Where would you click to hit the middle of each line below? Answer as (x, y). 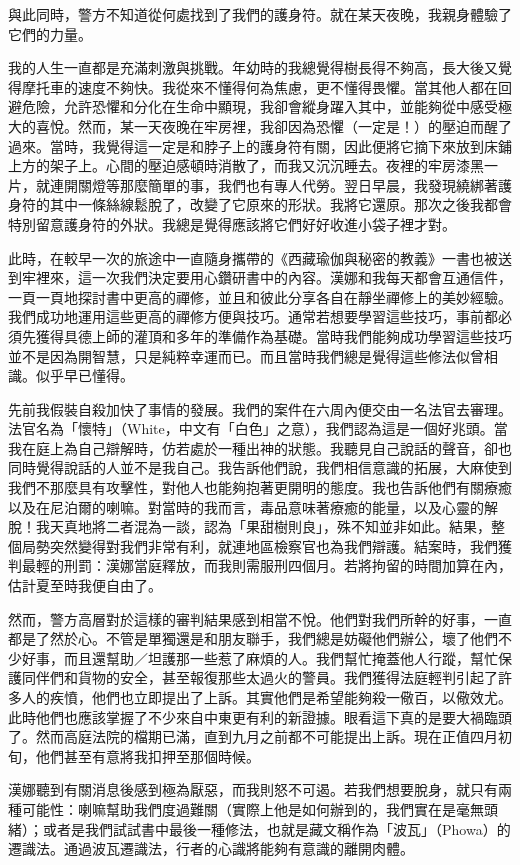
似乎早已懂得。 (84, 375)
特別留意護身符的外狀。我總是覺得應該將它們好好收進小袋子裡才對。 (232, 223)
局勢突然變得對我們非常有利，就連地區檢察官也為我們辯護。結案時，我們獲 (266, 545)
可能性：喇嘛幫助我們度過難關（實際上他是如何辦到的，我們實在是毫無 (252, 808)
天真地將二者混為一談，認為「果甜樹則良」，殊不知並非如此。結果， (270, 526)
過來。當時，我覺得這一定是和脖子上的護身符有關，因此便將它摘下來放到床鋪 (260, 145)
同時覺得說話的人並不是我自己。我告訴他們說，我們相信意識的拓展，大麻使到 (260, 467)
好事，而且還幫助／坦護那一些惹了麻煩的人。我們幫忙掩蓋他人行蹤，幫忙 (259, 657)
